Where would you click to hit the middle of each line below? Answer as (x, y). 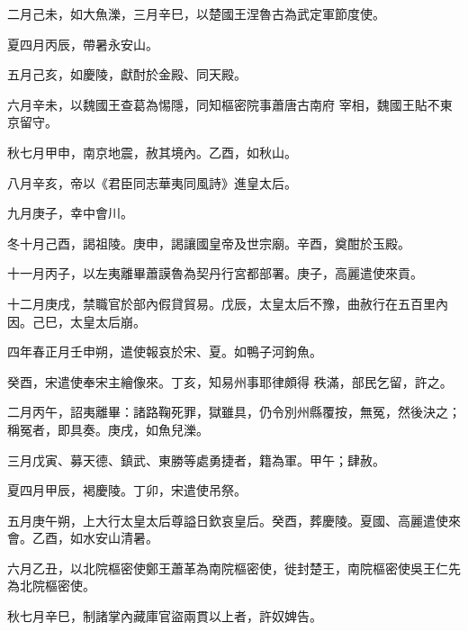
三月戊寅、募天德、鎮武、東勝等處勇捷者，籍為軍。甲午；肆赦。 (196, 460)
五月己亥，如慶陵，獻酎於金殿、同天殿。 (127, 74)
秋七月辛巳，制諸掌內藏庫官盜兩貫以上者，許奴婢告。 (165, 616)
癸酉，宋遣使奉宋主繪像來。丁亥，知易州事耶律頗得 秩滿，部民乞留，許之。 (230, 381)
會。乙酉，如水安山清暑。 (83, 538)
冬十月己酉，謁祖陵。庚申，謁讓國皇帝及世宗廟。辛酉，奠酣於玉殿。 (209, 243)
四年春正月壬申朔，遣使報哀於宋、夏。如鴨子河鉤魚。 (165, 352)
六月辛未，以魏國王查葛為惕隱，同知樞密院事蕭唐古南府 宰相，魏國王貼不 (224, 104)
